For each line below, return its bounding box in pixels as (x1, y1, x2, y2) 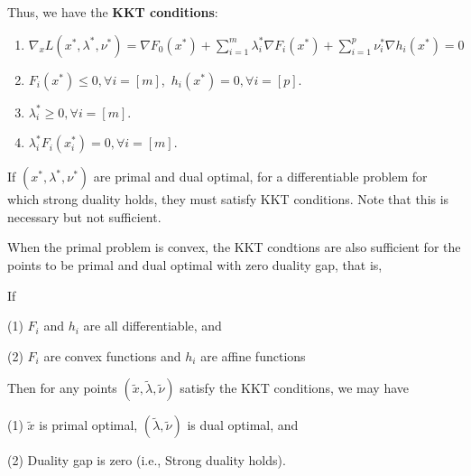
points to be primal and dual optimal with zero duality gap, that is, (7, 255, 383, 274)
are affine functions (200, 346, 306, 365)
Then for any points (7, 378, 117, 397)
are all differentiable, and (83, 316, 222, 335)
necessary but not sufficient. (7, 207, 162, 226)
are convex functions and (43, 346, 181, 365)
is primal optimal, (39, 415, 138, 434)
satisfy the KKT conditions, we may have (180, 378, 410, 397)
